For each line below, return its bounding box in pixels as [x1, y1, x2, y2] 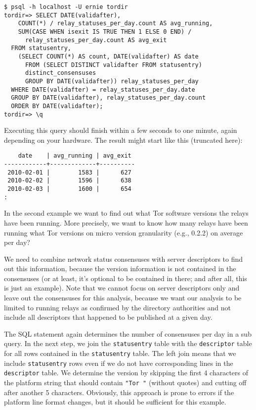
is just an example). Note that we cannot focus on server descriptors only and [4, 283, 240, 293]
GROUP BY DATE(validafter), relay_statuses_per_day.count [11, 94, 206, 102]
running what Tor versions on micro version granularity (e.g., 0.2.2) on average [4, 227, 243, 237]
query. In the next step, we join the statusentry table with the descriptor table [4, 338, 252, 349]
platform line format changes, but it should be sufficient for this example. [4, 397, 226, 407]
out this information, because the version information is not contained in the [4, 263, 236, 274]
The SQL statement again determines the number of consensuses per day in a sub [4, 328, 252, 339]
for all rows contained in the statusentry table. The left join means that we [4, 348, 236, 358]
